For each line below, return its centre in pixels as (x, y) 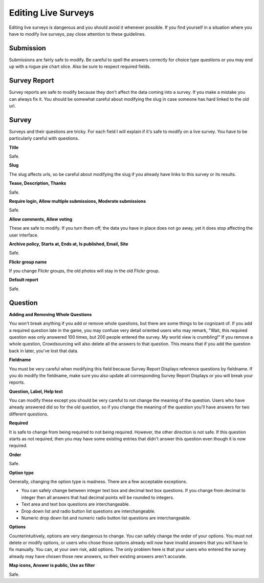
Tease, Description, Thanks (38, 183)
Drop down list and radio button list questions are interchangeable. (88, 511)
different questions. (29, 414)
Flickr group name (28, 262)
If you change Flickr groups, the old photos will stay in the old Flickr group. (84, 271)
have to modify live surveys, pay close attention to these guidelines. (77, 34)
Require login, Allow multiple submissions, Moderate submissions (77, 201)
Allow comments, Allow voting (41, 219)
